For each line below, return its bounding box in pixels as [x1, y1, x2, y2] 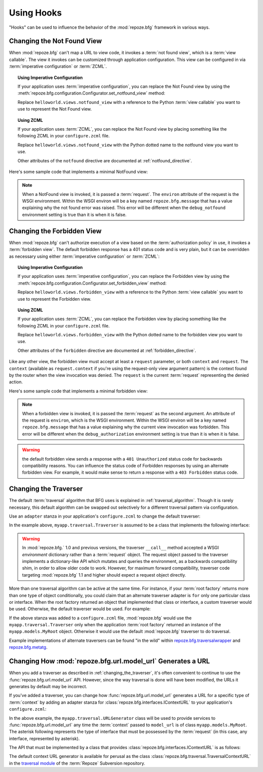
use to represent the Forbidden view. [18, 296, 92, 302]
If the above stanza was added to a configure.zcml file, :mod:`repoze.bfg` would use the [9, 615, 192, 621]
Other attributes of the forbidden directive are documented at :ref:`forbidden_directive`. [18, 347, 197, 353]
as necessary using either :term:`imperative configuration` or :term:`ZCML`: [9, 253, 160, 259]
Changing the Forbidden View [9, 227, 102, 235]
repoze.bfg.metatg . [9, 644, 48, 650]
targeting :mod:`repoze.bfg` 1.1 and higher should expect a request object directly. [22, 572, 187, 578]
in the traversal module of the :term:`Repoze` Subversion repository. [9, 760, 146, 766]
